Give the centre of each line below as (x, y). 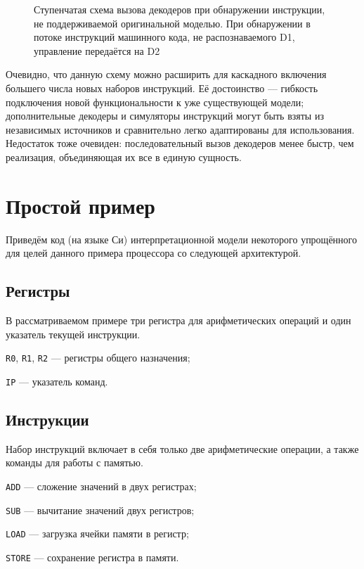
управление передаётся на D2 (97, 50)
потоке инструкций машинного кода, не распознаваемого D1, (164, 37)
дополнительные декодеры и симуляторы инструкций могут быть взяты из (165, 116)
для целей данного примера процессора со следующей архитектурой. (154, 253)
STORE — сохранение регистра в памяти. (92, 557)
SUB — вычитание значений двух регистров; (100, 510)
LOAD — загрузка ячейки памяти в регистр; (97, 533)
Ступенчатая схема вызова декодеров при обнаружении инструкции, (180, 9)
